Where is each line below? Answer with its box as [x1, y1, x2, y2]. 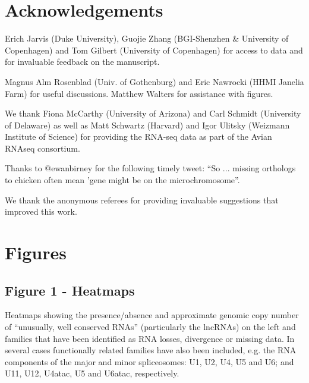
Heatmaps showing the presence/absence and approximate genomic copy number [5, 309, 299, 321]
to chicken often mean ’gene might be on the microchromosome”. [5, 174, 240, 186]
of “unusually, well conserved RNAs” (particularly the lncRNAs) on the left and [5, 321, 296, 333]
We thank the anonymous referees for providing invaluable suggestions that [5, 193, 279, 206]
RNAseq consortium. [5, 142, 80, 154]
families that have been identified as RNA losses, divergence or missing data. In [5, 332, 295, 344]
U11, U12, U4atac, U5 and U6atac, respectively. [5, 367, 179, 379]
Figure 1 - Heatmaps [5, 281, 135, 299]
